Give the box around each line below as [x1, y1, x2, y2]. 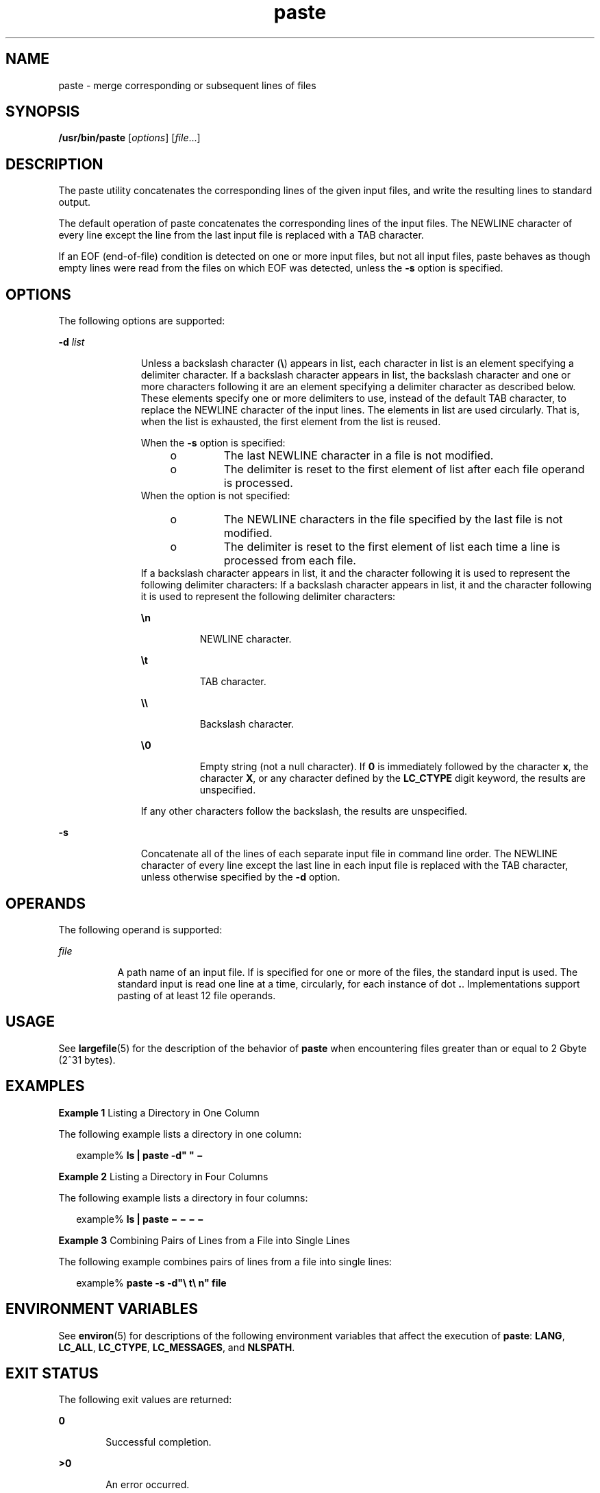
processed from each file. [223, 553, 356, 568]
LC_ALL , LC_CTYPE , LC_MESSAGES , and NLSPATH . [58, 1341, 295, 1353]
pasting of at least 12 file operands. [117, 989, 276, 1001]
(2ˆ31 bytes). [58, 1053, 116, 1066]
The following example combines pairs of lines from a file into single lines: [58, 1255, 392, 1267]
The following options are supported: [58, 315, 225, 327]
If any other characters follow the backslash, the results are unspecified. [140, 805, 468, 817]
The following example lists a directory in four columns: [58, 1191, 308, 1204]
